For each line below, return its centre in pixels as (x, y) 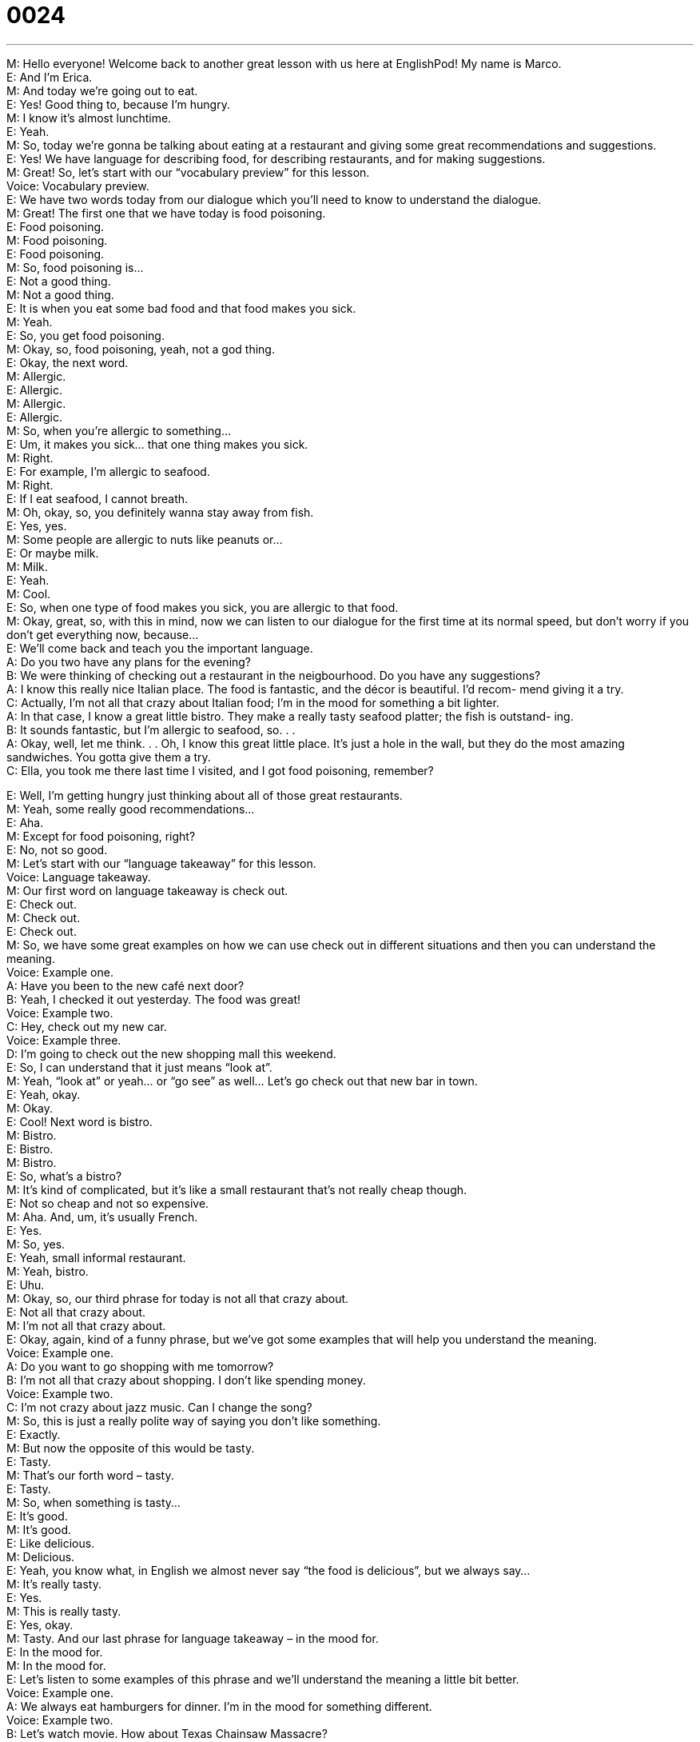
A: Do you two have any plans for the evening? (129, 661)
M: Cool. (29, 593)
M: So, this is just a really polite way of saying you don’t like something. (194, 1420)
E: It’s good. (37, 1516)
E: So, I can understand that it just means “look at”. (139, 1067)
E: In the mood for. (55, 1652)
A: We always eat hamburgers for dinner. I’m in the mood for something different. (219, 1706)
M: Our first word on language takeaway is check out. (147, 890)
